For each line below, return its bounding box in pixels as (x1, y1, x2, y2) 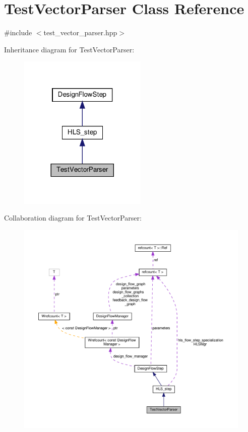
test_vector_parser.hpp (43, 27, 117, 38)
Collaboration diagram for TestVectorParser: (4, 212, 142, 223)
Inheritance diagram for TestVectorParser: (4, 44, 135, 54)
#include (4, 27, 32, 38)
